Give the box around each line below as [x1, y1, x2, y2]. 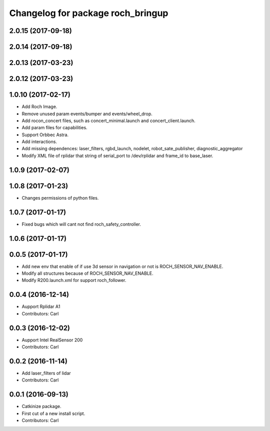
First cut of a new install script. [21, 410, 85, 416]
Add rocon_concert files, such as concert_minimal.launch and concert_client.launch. [21, 118, 196, 124]
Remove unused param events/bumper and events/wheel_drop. [21, 111, 152, 117]
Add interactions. [21, 139, 57, 145]
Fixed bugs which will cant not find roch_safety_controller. [21, 221, 141, 227]
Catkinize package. [21, 403, 61, 409]
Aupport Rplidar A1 [21, 303, 60, 310]
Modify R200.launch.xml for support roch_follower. [21, 277, 126, 283]
